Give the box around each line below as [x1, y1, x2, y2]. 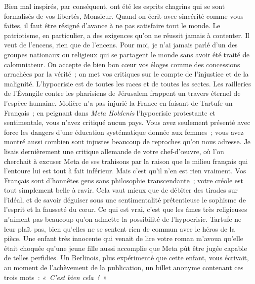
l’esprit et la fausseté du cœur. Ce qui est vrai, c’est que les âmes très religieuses [4, 204, 247, 214]
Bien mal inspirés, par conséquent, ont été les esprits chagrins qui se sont [4, 1, 225, 11]
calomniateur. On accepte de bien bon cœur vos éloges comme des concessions [4, 59, 240, 69]
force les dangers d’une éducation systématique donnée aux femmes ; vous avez [4, 126, 244, 137]
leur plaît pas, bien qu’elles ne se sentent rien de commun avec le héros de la [4, 223, 235, 234]
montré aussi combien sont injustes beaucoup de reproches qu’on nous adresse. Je [4, 136, 251, 147]
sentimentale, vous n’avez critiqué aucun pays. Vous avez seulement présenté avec [4, 117, 251, 127]
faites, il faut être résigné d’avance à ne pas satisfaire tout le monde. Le [4, 20, 220, 31]
